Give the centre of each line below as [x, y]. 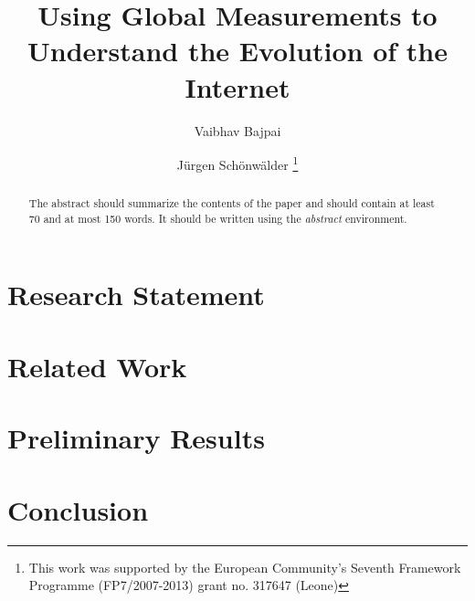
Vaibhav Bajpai [237, 130]
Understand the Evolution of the [237, 51]
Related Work [97, 366]
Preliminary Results [136, 438]
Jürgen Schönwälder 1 [237, 163]
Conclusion [78, 509]
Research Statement [136, 295]
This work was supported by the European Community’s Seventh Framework [245, 567]
